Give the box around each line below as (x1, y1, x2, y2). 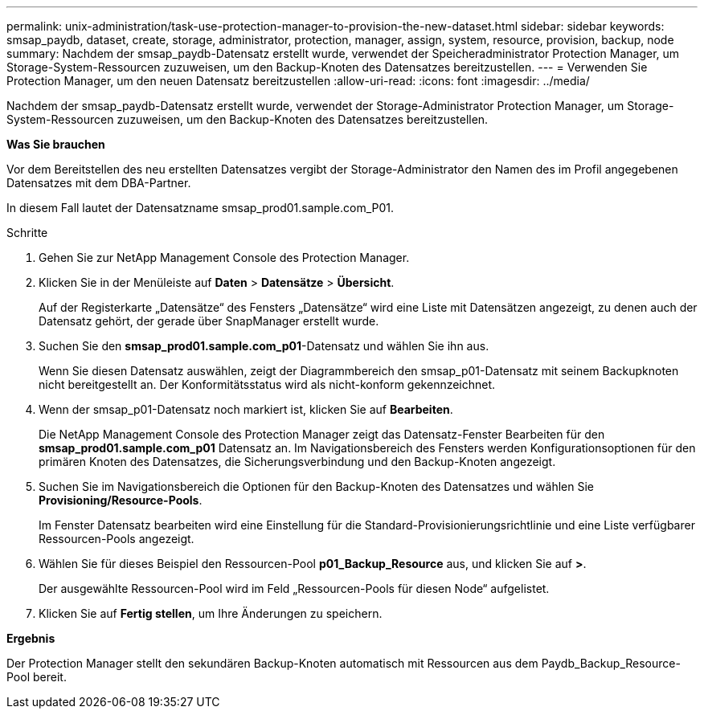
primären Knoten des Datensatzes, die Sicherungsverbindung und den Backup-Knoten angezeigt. (39, 455, 556, 468)
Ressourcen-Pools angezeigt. (39, 532, 194, 545)
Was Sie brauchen (6, 137, 105, 151)
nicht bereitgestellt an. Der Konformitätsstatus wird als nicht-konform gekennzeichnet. (39, 378, 496, 391)
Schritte (6, 226, 48, 239)
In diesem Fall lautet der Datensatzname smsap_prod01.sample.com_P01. (6, 201, 395, 214)
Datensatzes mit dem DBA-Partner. (6, 176, 191, 190)
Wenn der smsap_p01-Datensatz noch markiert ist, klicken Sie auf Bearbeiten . (39, 402, 453, 416)
